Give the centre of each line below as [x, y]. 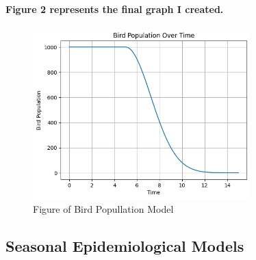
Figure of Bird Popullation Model [103, 208]
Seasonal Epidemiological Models [125, 245]
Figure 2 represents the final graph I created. [115, 9]
